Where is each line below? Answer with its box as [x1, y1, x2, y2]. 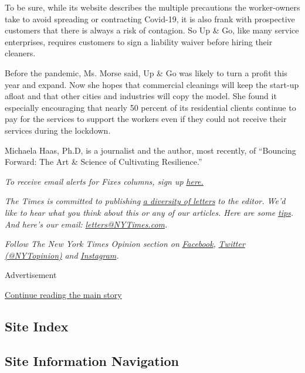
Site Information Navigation [5, 351, 179, 369]
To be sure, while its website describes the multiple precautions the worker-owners [5, 1, 300, 13]
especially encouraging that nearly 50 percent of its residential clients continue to [5, 101, 296, 113]
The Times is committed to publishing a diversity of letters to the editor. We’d [5, 195, 286, 207]
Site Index [5, 317, 69, 335]
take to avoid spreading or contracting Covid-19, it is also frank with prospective [5, 12, 295, 25]
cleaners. [5, 47, 36, 59]
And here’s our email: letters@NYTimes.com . [5, 218, 168, 230]
